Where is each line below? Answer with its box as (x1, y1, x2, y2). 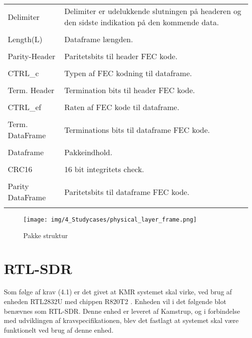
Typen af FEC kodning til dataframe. (64, 67, 192, 79)
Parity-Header (8, 50, 56, 62)
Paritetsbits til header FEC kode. (64, 50, 178, 62)
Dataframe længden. (64, 33, 133, 45)
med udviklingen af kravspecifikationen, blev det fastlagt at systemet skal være (4, 315, 239, 325)
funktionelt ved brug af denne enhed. (4, 324, 114, 335)
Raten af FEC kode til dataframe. (64, 101, 179, 113)
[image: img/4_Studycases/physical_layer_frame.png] (23, 216, 197, 223)
